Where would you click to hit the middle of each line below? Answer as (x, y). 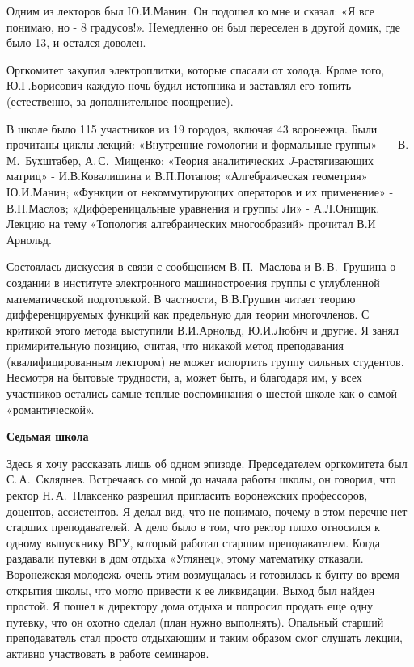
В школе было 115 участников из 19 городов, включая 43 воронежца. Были (192, 128)
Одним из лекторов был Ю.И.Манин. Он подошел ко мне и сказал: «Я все (191, 11)
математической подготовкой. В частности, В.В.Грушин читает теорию (181, 298)
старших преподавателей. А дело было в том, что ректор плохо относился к (193, 527)
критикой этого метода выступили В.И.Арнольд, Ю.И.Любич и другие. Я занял (203, 329)
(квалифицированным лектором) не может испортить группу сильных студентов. (205, 361)
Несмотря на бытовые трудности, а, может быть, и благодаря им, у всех (184, 377)
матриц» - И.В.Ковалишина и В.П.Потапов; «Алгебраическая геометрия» (187, 176)
